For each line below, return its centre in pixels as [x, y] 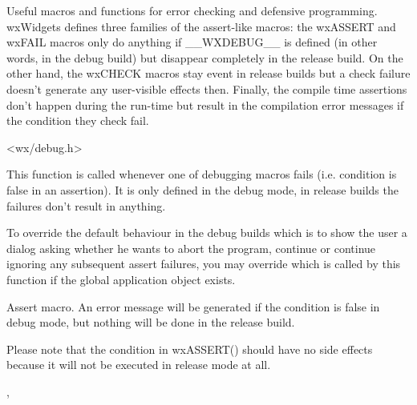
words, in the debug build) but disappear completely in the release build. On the [205, 57]
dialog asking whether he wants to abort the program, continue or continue [191, 248]
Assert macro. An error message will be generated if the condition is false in [193, 306]
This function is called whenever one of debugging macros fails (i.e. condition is [202, 174]
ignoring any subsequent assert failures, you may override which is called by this [204, 264]
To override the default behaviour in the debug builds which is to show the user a [207, 233]
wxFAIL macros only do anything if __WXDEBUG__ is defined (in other [192, 42]
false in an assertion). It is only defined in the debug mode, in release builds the [202, 189]
